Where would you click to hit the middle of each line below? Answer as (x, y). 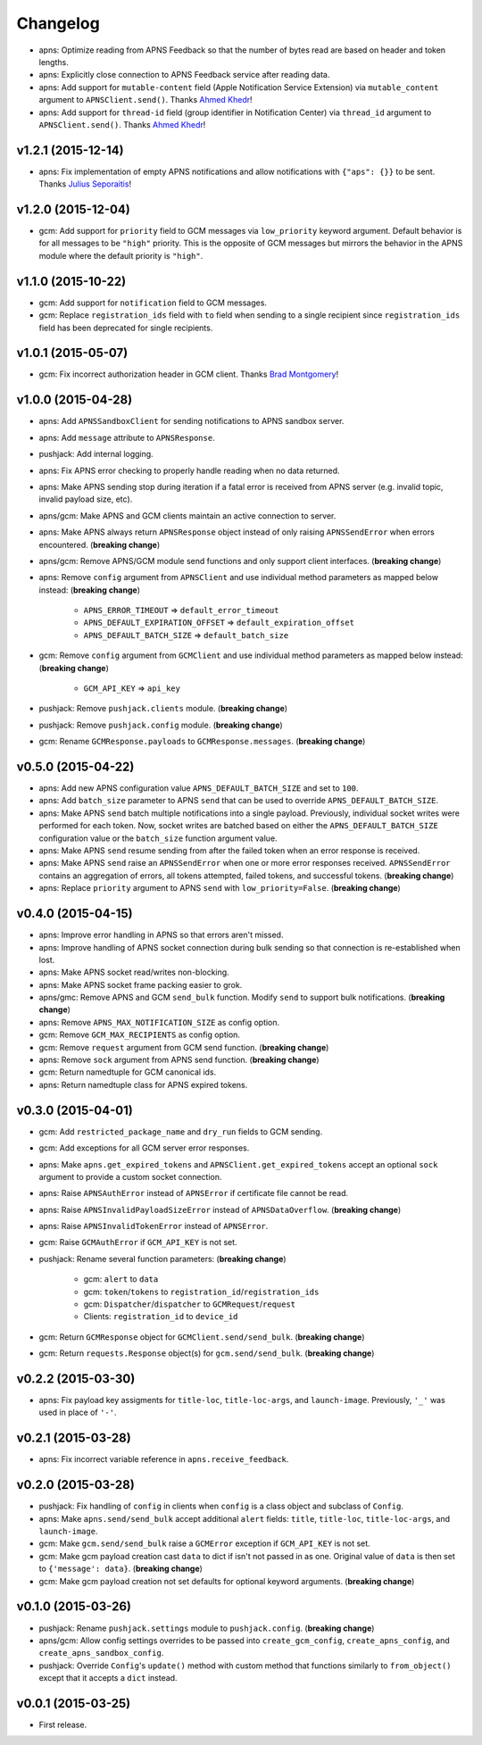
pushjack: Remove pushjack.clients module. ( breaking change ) (163, 709)
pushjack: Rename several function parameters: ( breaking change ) (162, 1259)
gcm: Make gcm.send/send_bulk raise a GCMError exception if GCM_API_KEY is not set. (204, 1543)
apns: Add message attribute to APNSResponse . (127, 437)
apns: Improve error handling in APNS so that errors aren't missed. (161, 935)
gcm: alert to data (121, 1279)
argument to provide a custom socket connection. (130, 1176)
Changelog (58, 23)
